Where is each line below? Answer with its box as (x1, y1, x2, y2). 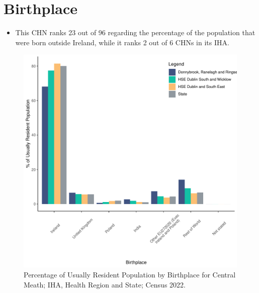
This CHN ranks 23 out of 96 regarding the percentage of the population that (15, 27, 255, 38)
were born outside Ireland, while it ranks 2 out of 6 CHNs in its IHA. (15, 37, 229, 47)
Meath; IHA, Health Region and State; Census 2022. (24, 279, 186, 289)
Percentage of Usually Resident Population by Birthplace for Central (24, 269, 236, 279)
